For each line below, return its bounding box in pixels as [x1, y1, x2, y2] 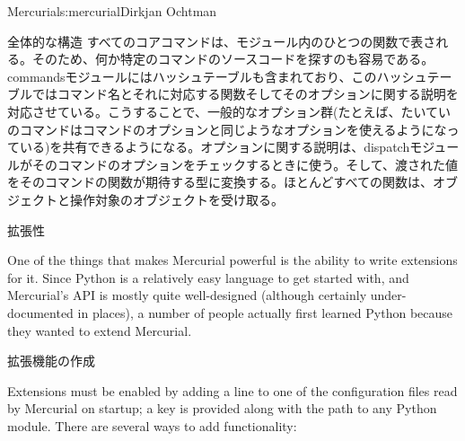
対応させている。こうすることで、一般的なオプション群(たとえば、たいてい [7, 101, 452, 120]
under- [370, 286, 407, 304]
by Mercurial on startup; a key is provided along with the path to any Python [7, 399, 437, 418]
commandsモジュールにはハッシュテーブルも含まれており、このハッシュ [7, 66, 427, 85]
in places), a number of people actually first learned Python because [77, 303, 453, 322]
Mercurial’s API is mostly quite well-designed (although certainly [7, 286, 367, 304]
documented [7, 303, 74, 322]
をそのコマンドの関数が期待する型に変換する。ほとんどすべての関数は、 [7, 172, 434, 191]
